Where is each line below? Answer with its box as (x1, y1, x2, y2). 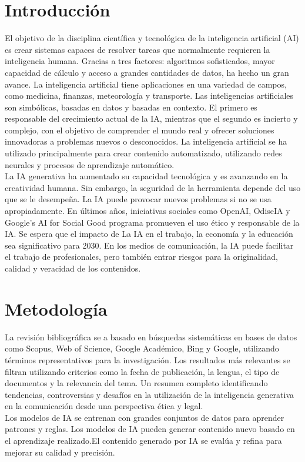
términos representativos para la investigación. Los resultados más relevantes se (5, 353, 290, 366)
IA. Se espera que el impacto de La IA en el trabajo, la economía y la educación (5, 227, 293, 240)
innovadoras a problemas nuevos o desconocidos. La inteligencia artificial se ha (5, 135, 287, 148)
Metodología (5, 296, 108, 320)
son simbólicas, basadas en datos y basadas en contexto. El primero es (5, 101, 257, 113)
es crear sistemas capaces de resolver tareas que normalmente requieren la (5, 43, 270, 55)
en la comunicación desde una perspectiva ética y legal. (5, 400, 203, 412)
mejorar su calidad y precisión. (5, 446, 115, 458)
